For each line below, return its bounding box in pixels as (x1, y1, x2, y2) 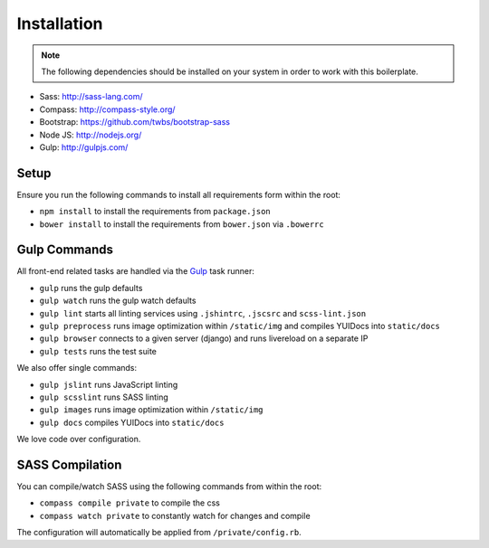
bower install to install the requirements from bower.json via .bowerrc (39, 218, 325, 230)
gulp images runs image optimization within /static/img (39, 404, 264, 415)
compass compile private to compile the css (39, 497, 221, 508)
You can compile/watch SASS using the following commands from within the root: (16, 481, 321, 492)
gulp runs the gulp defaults (39, 282, 143, 293)
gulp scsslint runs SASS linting (39, 392, 169, 402)
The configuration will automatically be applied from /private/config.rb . (16, 527, 302, 538)
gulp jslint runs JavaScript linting (39, 379, 178, 390)
